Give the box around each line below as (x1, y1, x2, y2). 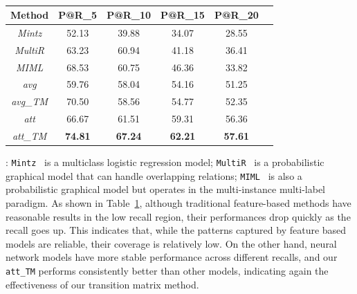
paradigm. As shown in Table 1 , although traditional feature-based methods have (6, 195, 351, 210)
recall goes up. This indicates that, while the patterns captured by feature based (6, 223, 347, 237)
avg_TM (11, 94, 48, 109)
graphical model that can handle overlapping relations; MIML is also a (6, 168, 302, 183)
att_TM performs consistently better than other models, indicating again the (6, 263, 329, 277)
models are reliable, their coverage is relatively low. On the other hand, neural (6, 236, 337, 250)
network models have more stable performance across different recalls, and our (6, 250, 338, 264)
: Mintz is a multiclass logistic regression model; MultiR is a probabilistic (6, 155, 324, 169)
